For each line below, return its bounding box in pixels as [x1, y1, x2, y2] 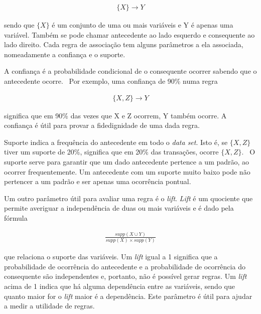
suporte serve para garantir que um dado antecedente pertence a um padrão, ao [4, 156, 249, 167]
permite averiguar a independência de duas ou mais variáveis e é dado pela [4, 203, 234, 213]
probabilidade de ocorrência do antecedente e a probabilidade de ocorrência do [4, 261, 245, 271]
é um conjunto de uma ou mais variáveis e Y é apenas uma [52, 20, 233, 30]
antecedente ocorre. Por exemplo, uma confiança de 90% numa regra [4, 76, 218, 86]
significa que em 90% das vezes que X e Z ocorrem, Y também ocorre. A [4, 110, 227, 120]
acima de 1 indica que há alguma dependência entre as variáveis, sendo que [4, 281, 235, 291]
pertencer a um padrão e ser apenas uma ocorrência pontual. [4, 176, 191, 187]
